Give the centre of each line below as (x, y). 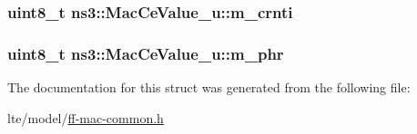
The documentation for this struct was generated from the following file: (209, 87)
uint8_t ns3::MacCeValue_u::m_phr (146, 53)
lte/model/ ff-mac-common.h (86, 117)
